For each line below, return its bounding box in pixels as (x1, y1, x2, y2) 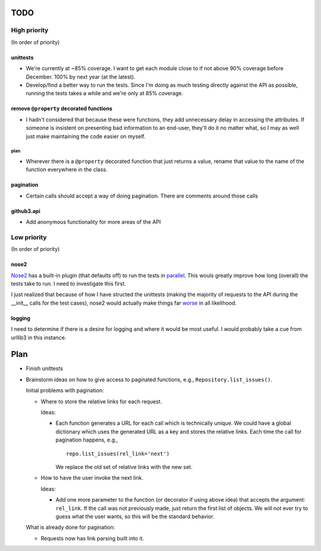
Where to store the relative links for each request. (40, 397, 162, 405)
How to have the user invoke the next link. (40, 474, 144, 481)
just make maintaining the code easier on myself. (26, 133, 146, 140)
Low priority (11, 233, 47, 241)
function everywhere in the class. (26, 166, 108, 173)
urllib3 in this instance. (11, 334, 67, 341)
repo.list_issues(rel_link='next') (66, 450, 170, 457)
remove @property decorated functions (11, 105, 113, 112)
